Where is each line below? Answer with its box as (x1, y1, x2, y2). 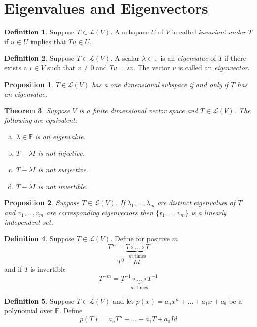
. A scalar (110, 53, 140, 63)
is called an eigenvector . (178, 62, 250, 72)
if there (225, 53, 246, 63)
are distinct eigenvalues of (157, 197, 236, 208)
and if (4, 264, 22, 274)
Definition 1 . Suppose (4, 27, 75, 37)
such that (47, 62, 76, 72)
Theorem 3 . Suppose (4, 105, 70, 115)
